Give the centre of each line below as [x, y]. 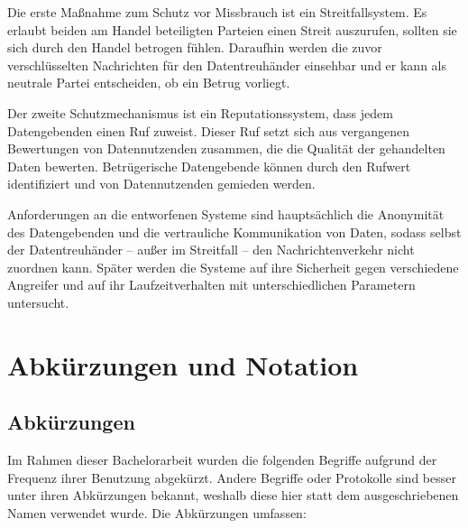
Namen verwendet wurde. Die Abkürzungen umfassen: [157, 512]
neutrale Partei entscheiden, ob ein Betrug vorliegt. [149, 83]
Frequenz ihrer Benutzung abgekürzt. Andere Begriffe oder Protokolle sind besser [232, 477]
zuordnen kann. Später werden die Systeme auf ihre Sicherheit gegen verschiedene [233, 267]
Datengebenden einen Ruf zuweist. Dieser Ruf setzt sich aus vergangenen [209, 130]
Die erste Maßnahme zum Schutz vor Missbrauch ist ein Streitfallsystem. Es [217, 12]
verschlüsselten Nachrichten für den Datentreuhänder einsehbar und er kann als [227, 65]
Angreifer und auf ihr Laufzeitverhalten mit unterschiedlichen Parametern [211, 285]
